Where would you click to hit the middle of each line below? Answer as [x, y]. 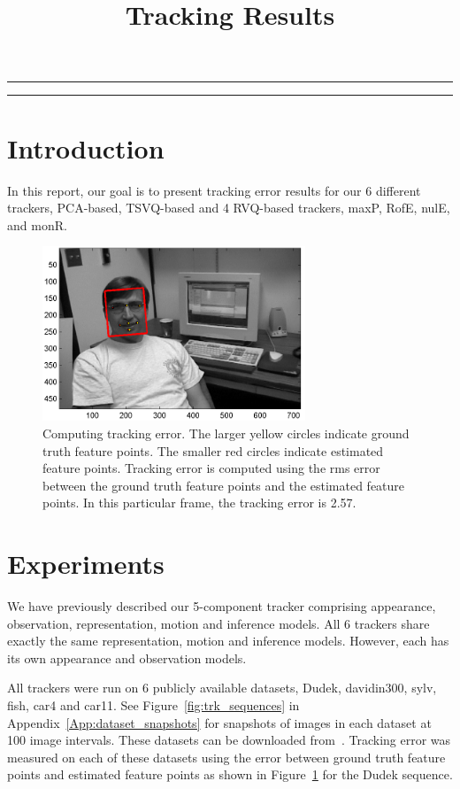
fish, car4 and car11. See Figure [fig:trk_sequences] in [153, 704]
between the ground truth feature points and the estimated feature [224, 485]
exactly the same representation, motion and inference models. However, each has [228, 641]
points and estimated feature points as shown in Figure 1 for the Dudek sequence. [230, 774]
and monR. [37, 224]
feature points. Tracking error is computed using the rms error [211, 468]
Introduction [86, 147]
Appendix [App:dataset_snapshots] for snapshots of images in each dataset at [219, 722]
